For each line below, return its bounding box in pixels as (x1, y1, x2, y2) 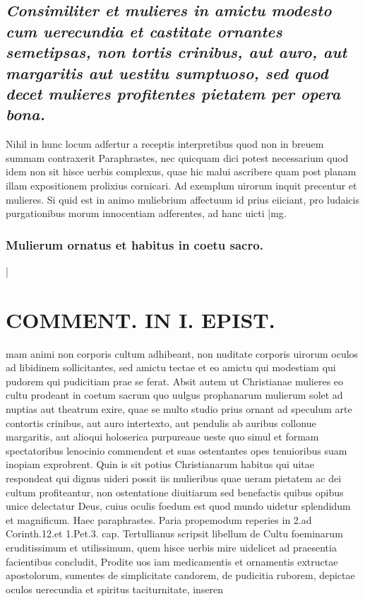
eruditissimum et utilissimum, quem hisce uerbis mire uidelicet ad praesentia (6, 539, 337, 554)
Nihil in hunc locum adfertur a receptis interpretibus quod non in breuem (6, 136, 324, 151)
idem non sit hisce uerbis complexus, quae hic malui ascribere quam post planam (6, 164, 357, 179)
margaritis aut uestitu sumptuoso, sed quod (6, 62, 328, 83)
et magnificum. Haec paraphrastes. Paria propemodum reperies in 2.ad (6, 512, 312, 527)
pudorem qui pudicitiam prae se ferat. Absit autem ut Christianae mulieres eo (6, 373, 344, 388)
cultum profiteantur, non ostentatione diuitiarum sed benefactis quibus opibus (6, 484, 344, 499)
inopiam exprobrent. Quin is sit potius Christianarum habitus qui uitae (6, 457, 314, 472)
